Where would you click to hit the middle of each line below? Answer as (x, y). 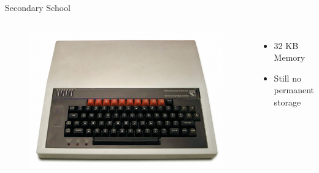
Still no (287, 78)
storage (287, 102)
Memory (290, 57)
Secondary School (38, 7)
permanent (294, 90)
